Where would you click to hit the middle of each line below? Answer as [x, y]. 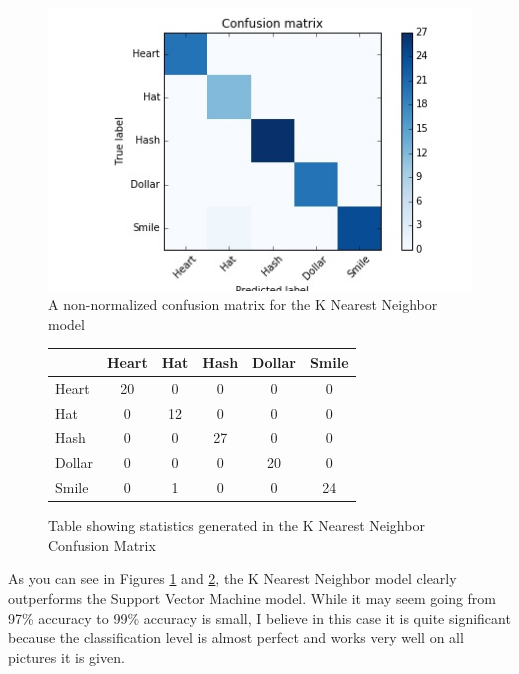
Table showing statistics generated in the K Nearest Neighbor [236, 525]
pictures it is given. [66, 656]
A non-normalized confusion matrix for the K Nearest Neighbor [243, 304]
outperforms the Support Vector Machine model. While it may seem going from [252, 598]
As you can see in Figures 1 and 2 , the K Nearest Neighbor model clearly [232, 578]
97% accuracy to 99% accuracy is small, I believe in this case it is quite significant [259, 617]
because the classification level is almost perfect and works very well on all [236, 637]
